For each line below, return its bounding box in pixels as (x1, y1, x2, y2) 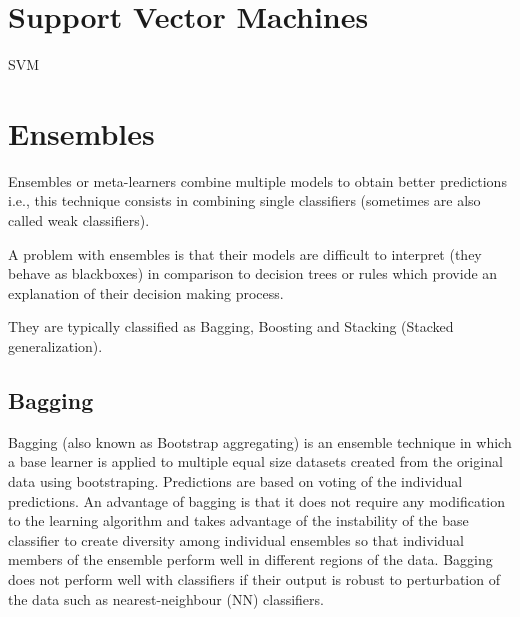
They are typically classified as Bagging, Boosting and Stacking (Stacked (8, 316, 454, 337)
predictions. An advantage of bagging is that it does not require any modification (8, 490, 505, 511)
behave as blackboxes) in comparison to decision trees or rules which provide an (8, 263, 498, 284)
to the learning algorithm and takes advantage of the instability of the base (8, 510, 469, 531)
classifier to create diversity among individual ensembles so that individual (8, 529, 464, 550)
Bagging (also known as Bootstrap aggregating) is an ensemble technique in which (8, 431, 512, 452)
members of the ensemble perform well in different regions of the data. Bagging (8, 549, 493, 570)
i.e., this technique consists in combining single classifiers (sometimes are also (8, 190, 481, 211)
